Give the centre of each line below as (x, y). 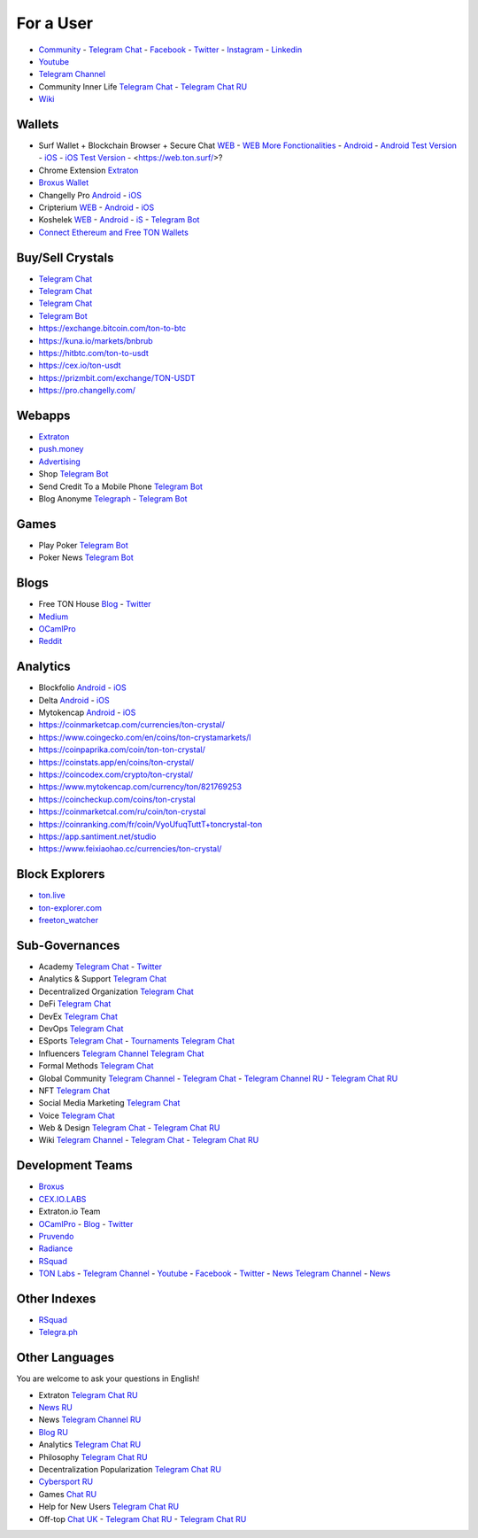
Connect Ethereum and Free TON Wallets (114, 232)
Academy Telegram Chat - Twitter (100, 967)
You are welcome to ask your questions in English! (108, 1379)
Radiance (56, 1248)
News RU (55, 1408)
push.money (61, 449)
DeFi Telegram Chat (75, 1004)
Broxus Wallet (63, 183)
